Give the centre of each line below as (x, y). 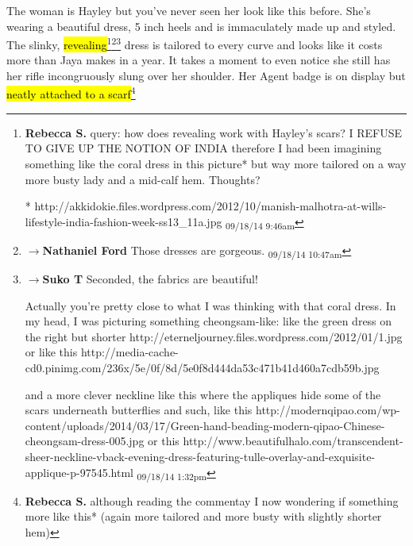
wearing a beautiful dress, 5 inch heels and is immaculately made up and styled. (201, 26)
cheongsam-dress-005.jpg (85, 441)
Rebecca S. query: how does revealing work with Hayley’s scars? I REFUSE (214, 132)
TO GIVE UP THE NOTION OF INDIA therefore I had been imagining (203, 148)
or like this (51, 352)
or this (164, 441)
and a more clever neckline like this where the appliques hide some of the (203, 394)
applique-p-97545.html (79, 472)
